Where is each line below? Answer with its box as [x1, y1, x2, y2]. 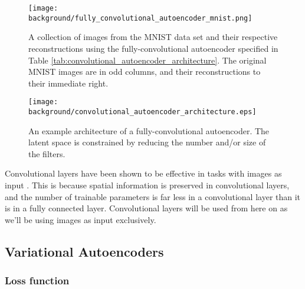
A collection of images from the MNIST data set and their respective [28, 31, 278, 43]
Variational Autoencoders [5, 242, 164, 260]
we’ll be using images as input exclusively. [5, 213, 156, 225]
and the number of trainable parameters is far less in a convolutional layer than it [5, 190, 301, 202]
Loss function [5, 273, 70, 288]
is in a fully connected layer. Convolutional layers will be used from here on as [5, 202, 288, 214]
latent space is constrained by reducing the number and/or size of [28, 136, 266, 148]
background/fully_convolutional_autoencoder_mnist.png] [28, 14, 252, 22]
